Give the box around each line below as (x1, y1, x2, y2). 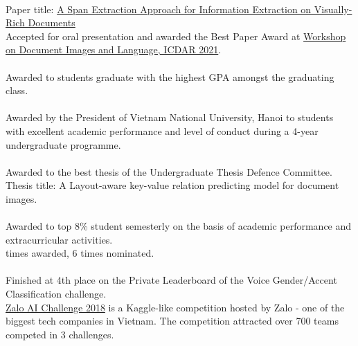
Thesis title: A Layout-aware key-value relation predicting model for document (6, 178, 339, 192)
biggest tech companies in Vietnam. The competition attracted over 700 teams (6, 313, 339, 328)
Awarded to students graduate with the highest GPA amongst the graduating (6, 69, 334, 84)
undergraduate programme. (6, 137, 121, 152)
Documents (28, 15, 75, 30)
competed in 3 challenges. (6, 327, 114, 341)
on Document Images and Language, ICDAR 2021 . (6, 42, 222, 57)
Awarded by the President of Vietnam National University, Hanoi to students (6, 110, 334, 125)
